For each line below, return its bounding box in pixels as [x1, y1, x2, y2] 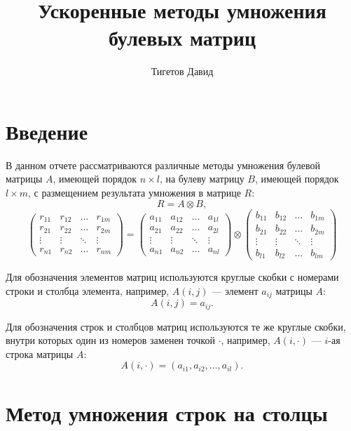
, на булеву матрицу [159, 171, 245, 186]
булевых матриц [108, 23, 256, 52]
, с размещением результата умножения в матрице [28, 185, 241, 200]
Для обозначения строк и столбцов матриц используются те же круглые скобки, [6, 319, 346, 333]
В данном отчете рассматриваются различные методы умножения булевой [6, 157, 320, 172]
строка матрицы [6, 346, 74, 361]
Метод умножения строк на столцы [6, 398, 328, 427]
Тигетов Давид [151, 64, 214, 79]
